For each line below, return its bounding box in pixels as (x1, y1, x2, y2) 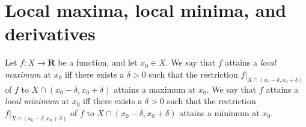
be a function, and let (58, 56, 138, 69)
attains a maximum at (114, 82, 196, 95)
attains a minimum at (179, 106, 260, 119)
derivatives (5, 21, 96, 46)
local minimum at (5, 94, 69, 107)
